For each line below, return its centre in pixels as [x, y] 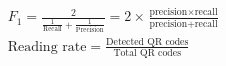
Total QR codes [147, 52]
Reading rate [47, 46]
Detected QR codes [147, 41]
